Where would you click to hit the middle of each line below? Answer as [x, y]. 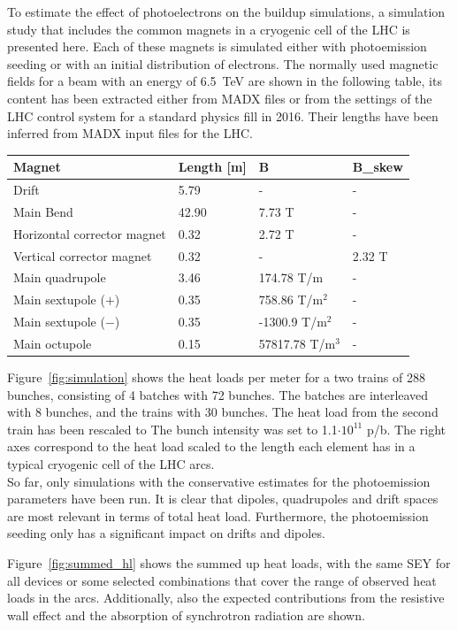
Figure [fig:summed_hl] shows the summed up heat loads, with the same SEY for [229, 563]
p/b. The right [406, 429]
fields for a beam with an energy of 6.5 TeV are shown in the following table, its [225, 81]
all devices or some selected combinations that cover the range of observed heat [222, 580]
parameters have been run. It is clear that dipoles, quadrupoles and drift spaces [223, 499]
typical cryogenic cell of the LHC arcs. [111, 464]
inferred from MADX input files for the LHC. [130, 133]
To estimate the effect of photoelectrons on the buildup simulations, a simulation [226, 12]
